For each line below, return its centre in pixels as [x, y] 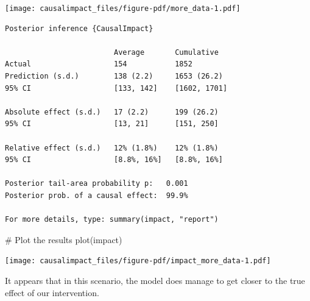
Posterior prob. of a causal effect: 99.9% [97, 195]
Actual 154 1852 [99, 64]
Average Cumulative [166, 52]
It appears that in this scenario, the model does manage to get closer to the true [155, 280]
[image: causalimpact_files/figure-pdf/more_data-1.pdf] [123, 9]
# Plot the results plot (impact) [64, 239]
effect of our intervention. [52, 292]
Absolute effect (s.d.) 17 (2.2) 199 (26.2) [112, 112]
